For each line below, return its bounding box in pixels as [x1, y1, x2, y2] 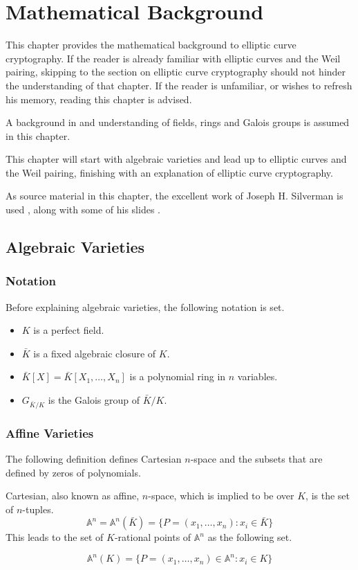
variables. [237, 369, 278, 384]
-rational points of [114, 530, 191, 544]
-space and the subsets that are [190, 452, 323, 465]
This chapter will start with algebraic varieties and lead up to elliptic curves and [6, 152, 347, 166]
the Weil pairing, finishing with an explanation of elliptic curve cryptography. [6, 165, 333, 179]
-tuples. [22, 501, 54, 516]
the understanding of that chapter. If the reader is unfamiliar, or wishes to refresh [6, 78, 352, 92]
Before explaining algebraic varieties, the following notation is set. [6, 299, 285, 314]
